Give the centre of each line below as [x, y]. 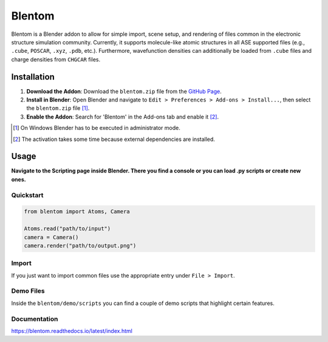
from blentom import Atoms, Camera [77, 212]
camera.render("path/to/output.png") [80, 245]
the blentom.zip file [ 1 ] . [58, 108]
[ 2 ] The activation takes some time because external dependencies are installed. [114, 139]
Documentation [35, 319]
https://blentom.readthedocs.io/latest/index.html [72, 331]
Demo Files [28, 291]
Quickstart [27, 195]
